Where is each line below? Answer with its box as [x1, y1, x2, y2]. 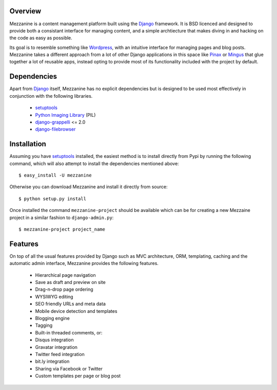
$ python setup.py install [18, 196, 87, 202]
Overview [9, 7, 42, 15]
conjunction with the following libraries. [9, 93, 93, 99]
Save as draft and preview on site [35, 279, 106, 286]
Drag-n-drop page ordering [35, 286, 93, 293]
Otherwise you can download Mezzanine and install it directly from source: [9, 184, 168, 190]
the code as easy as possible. [9, 35, 73, 41]
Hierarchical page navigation [35, 272, 96, 278]
